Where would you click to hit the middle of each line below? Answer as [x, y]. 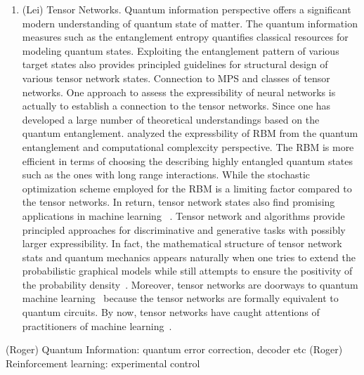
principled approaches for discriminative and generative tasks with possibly [184, 229]
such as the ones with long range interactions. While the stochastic [166, 175]
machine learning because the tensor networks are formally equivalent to [180, 298]
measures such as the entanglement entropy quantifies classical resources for [185, 37]
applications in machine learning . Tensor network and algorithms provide [183, 215]
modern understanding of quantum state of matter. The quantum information [190, 23]
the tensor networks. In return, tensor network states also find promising [178, 202]
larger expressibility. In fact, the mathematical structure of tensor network [182, 243]
